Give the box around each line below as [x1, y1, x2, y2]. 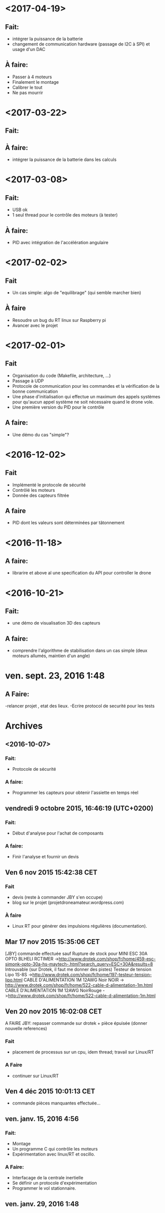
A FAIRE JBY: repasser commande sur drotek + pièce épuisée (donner [5, 1020, 148, 1026]
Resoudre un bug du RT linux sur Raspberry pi [12, 317, 106, 323]
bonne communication [12, 388, 58, 394]
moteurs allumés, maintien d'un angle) [12, 653, 90, 659]
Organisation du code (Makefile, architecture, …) [12, 372, 111, 378]
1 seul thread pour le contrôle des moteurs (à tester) [12, 212, 118, 218]
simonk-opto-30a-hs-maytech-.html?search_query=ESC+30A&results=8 [5, 961, 153, 967]
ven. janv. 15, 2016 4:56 [5, 1114, 79, 1123]
